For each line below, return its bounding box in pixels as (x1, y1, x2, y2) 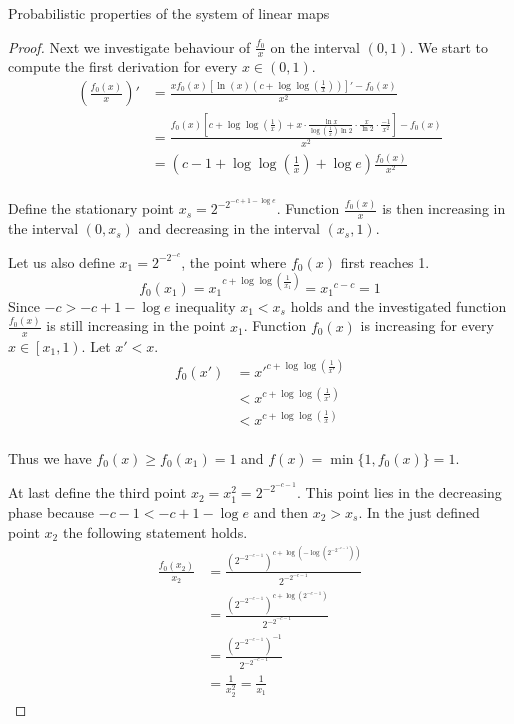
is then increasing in (382, 198, 506, 219)
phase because (8, 502, 95, 522)
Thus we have (8, 447, 92, 468)
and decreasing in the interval (138, 218, 320, 239)
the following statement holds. (62, 521, 248, 542)
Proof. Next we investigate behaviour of (8, 36, 251, 57)
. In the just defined (358, 502, 480, 522)
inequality (175, 295, 236, 316)
